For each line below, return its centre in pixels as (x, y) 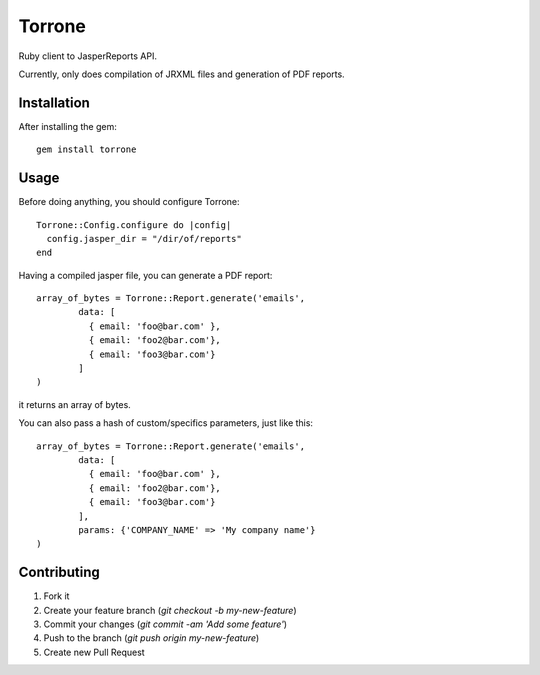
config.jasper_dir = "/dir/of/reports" (144, 238)
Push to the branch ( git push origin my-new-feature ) (151, 638)
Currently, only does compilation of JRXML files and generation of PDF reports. (181, 74)
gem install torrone (86, 149)
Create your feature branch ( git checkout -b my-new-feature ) (170, 610)
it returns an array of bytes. (75, 404)
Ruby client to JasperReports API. (87, 56)
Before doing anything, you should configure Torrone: (129, 202)
